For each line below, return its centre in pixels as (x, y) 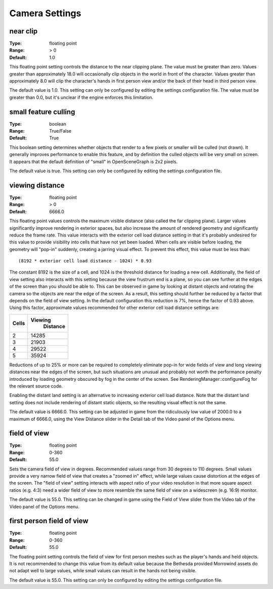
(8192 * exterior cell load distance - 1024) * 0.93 (85, 261)
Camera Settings (45, 13)
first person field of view (49, 521)
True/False (60, 131)
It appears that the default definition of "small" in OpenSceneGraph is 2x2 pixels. (94, 162)
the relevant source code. (36, 386)
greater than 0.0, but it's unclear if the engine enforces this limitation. (81, 97)
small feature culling (42, 112)
